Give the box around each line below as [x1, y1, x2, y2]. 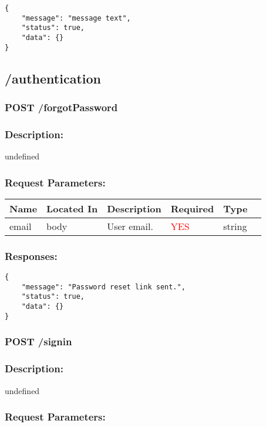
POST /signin [5, 334, 72, 349]
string [223, 219, 247, 233]
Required [170, 201, 214, 215]
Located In [46, 201, 98, 215]
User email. [107, 219, 153, 233]
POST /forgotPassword [5, 99, 118, 114]
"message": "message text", [21, 14, 131, 22]
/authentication [5, 69, 101, 87]
